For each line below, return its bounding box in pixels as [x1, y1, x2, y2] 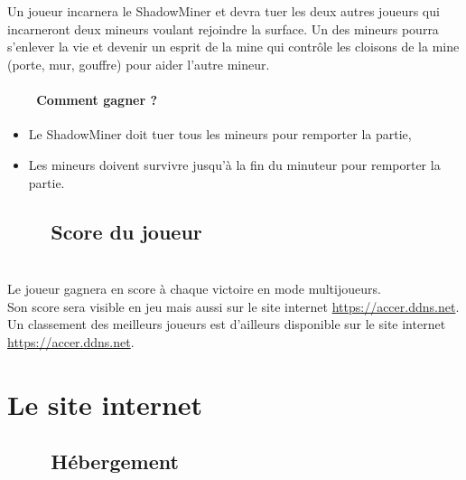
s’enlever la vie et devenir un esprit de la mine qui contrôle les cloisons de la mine [7, 37, 460, 56]
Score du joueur [51, 217, 202, 245]
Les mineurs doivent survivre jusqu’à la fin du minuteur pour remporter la [28, 155, 441, 174]
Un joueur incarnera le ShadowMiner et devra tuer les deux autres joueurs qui [7, 2, 440, 21]
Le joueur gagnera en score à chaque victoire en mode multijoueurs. [7, 279, 381, 298]
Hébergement [51, 447, 179, 475]
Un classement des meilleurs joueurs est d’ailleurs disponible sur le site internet [7, 315, 446, 334]
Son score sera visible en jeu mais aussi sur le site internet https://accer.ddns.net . [7, 296, 460, 315]
